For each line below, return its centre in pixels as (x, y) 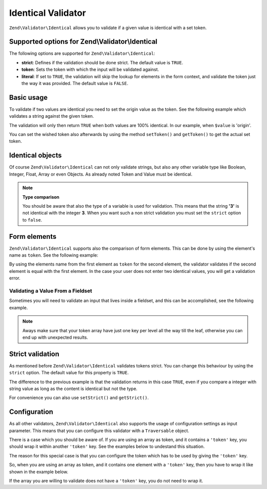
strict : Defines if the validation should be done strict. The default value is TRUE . (102, 62)
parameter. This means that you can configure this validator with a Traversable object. (99, 431)
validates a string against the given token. (51, 116)
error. (15, 278)
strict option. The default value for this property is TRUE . (69, 373)
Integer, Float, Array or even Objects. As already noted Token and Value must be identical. (101, 174)
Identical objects (35, 156)
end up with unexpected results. (55, 337)
